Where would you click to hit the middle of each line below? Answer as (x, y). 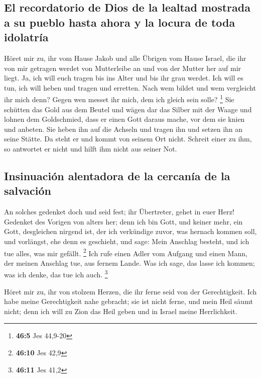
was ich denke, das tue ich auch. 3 (56, 274)
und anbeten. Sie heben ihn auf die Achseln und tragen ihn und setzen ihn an (123, 129)
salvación (28, 191)
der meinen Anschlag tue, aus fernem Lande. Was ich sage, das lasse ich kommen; (129, 262)
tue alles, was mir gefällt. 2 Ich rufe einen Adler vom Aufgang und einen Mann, (126, 252)
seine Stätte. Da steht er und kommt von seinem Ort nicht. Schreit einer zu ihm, (128, 139)
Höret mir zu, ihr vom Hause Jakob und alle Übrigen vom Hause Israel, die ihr (125, 58)
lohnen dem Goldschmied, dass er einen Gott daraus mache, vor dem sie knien (124, 119)
